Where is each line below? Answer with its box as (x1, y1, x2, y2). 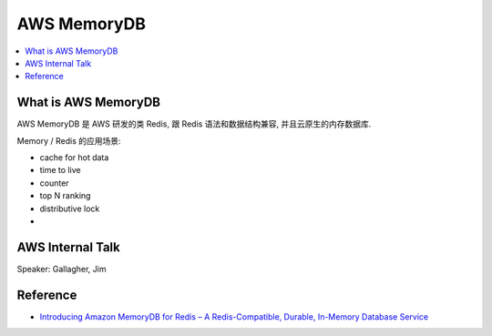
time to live (39, 165, 81, 176)
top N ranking (39, 190, 91, 201)
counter (39, 178, 69, 188)
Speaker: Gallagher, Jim (16, 263, 107, 274)
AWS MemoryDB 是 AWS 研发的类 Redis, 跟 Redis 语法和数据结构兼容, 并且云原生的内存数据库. (16, 118, 372, 129)
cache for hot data (39, 152, 109, 163)
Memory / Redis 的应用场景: (16, 135, 122, 146)
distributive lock (39, 203, 100, 214)
